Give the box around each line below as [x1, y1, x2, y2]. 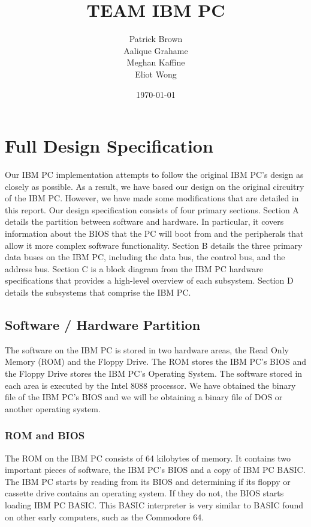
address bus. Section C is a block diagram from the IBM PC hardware [5, 262, 263, 275]
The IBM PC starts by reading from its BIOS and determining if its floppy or [5, 475, 291, 487]
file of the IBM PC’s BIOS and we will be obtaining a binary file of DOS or [5, 391, 283, 403]
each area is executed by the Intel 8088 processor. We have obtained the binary [5, 379, 296, 391]
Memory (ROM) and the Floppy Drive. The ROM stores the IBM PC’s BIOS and [5, 355, 306, 368]
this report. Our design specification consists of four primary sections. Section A [5, 203, 299, 216]
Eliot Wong [135, 67, 177, 80]
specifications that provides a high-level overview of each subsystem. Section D [5, 274, 294, 287]
